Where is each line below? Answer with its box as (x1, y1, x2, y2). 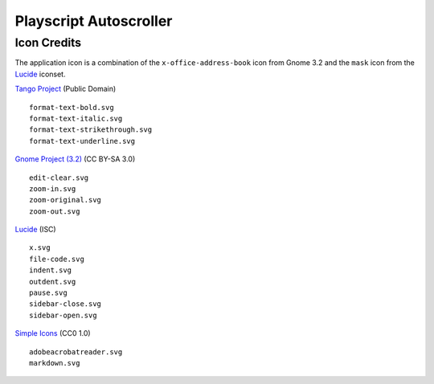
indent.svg (29, 266, 72, 275)
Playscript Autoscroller (14, 12, 173, 30)
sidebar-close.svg (29, 300, 102, 308)
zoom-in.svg (29, 184, 76, 193)
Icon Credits (14, 35, 82, 50)
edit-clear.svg (29, 173, 89, 182)
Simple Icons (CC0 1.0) (14, 329, 92, 338)
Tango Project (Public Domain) (14, 84, 117, 94)
